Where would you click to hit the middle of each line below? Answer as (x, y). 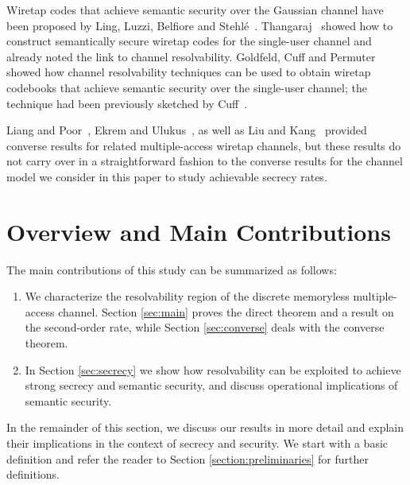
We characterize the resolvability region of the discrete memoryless (187, 296)
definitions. (33, 474)
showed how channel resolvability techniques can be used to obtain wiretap (189, 72)
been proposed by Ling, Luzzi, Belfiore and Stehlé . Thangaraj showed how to (200, 25)
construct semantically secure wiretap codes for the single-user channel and (189, 41)
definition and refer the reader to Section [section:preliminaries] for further (188, 458)
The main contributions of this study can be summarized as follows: (172, 269)
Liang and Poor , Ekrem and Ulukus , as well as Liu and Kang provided (187, 130)
